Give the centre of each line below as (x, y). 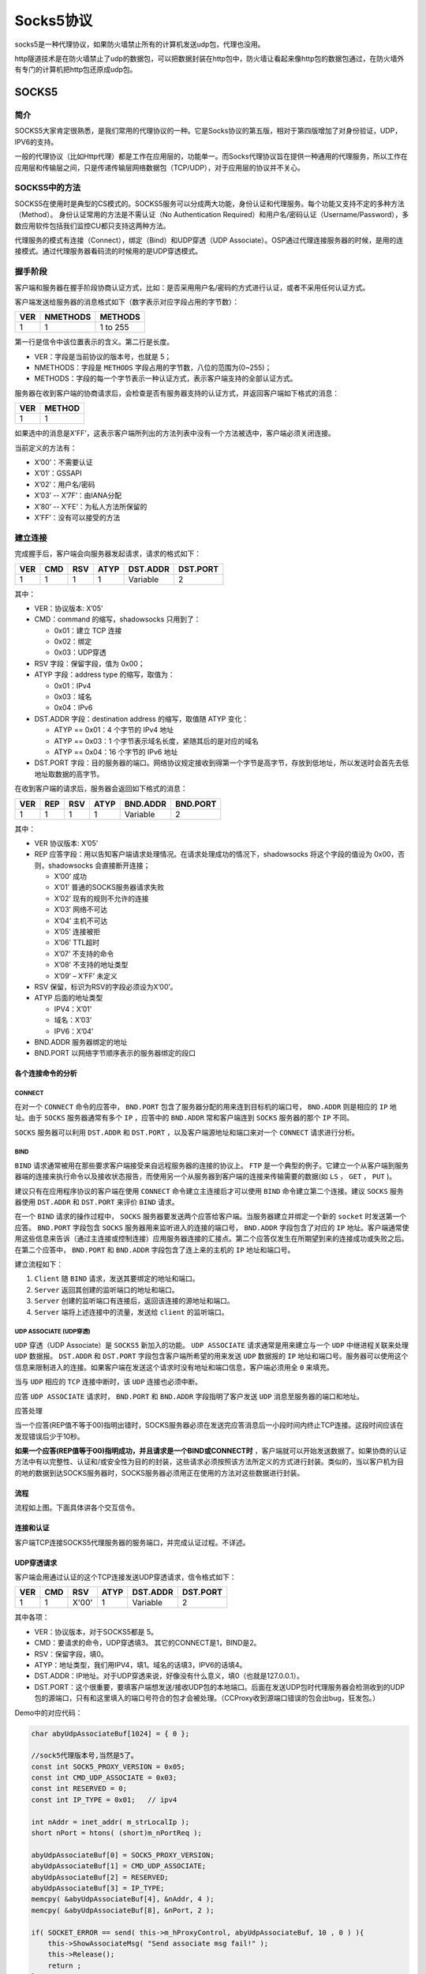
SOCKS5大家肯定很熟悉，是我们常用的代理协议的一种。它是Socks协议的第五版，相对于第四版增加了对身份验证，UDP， (208, 131)
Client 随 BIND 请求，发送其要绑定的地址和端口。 (117, 1278)
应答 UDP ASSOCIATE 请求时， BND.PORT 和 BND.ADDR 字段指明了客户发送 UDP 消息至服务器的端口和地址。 (189, 1396)
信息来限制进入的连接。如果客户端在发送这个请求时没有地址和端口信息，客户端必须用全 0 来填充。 (174, 1367)
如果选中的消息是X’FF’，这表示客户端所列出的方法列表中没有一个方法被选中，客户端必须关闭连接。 (175, 433)
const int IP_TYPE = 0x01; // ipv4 (104, 1799)
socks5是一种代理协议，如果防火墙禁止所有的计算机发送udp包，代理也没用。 (140, 44)
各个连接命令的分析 (46, 1073)
